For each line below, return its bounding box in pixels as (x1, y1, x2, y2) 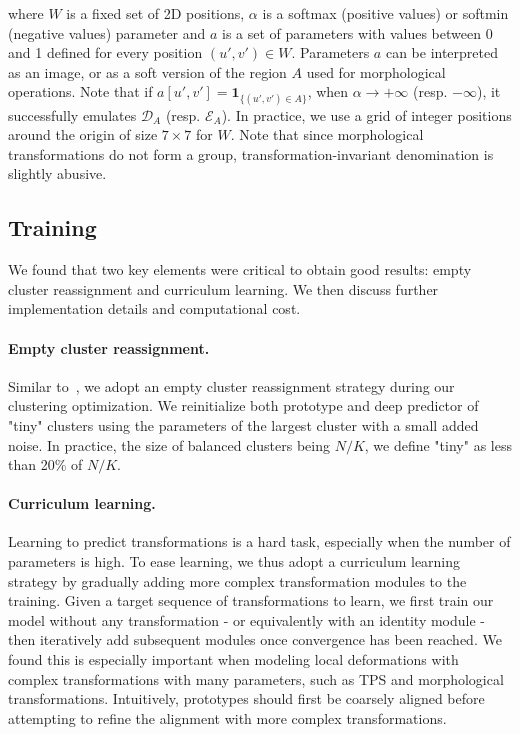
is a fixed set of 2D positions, (66, 3, 245, 23)
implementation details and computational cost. (8, 298, 301, 319)
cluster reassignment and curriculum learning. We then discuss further (8, 278, 439, 299)
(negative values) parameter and (8, 22, 206, 43)
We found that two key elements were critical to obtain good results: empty (8, 259, 472, 280)
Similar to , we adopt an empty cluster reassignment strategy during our (8, 375, 455, 396)
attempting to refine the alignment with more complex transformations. (8, 707, 447, 728)
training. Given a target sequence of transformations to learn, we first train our (8, 590, 494, 611)
